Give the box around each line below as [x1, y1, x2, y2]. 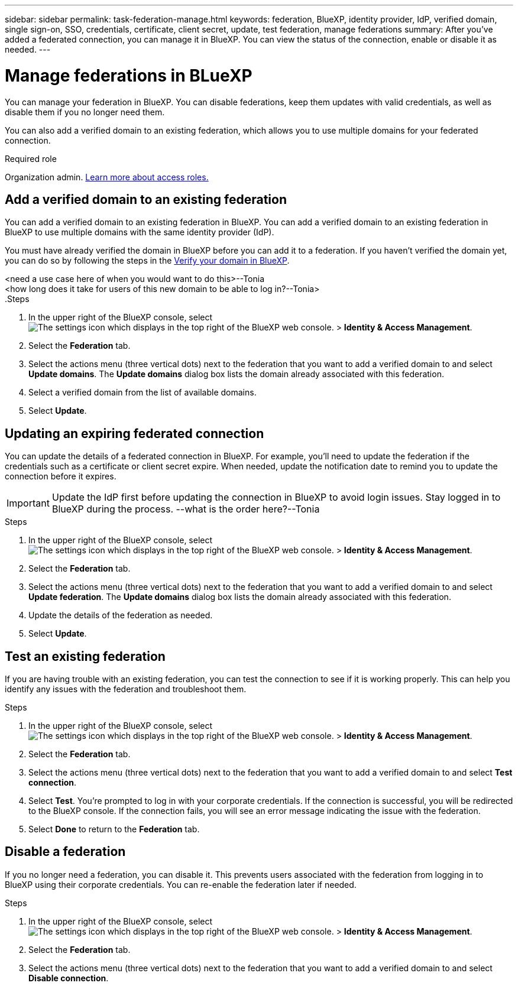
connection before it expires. [5, 471, 116, 482]
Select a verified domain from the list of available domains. [28, 387, 257, 398]
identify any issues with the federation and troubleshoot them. [5, 684, 247, 695]
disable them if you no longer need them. [5, 106, 165, 117]
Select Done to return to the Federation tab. [28, 824, 200, 835]
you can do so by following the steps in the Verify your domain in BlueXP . [5, 255, 290, 266]
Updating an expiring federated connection [5, 426, 264, 441]
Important [7, 497, 50, 510]
